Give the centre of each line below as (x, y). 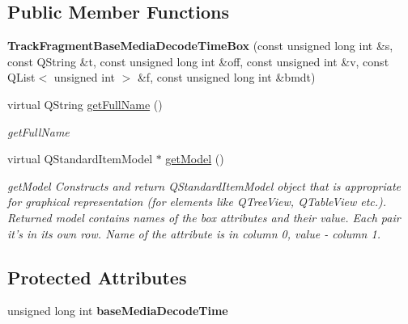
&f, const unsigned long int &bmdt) (226, 77)
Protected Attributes (97, 277)
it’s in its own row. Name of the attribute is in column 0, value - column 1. (194, 233)
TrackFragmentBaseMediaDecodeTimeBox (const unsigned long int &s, (200, 46)
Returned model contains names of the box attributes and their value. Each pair (204, 217)
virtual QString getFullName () (85, 104)
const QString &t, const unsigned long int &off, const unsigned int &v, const (198, 61)
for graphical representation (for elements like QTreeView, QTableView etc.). (197, 202)
